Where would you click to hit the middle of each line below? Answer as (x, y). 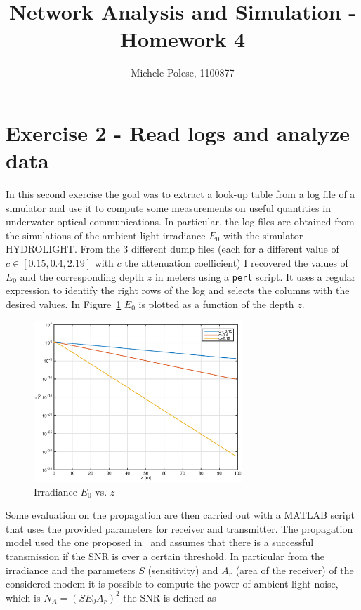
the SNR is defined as (170, 597)
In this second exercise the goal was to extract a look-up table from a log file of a (180, 194)
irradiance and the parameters (71, 570)
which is (23, 597)
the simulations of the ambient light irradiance (106, 235)
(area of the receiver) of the (295, 570)
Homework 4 (183, 39)
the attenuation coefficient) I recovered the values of (236, 263)
